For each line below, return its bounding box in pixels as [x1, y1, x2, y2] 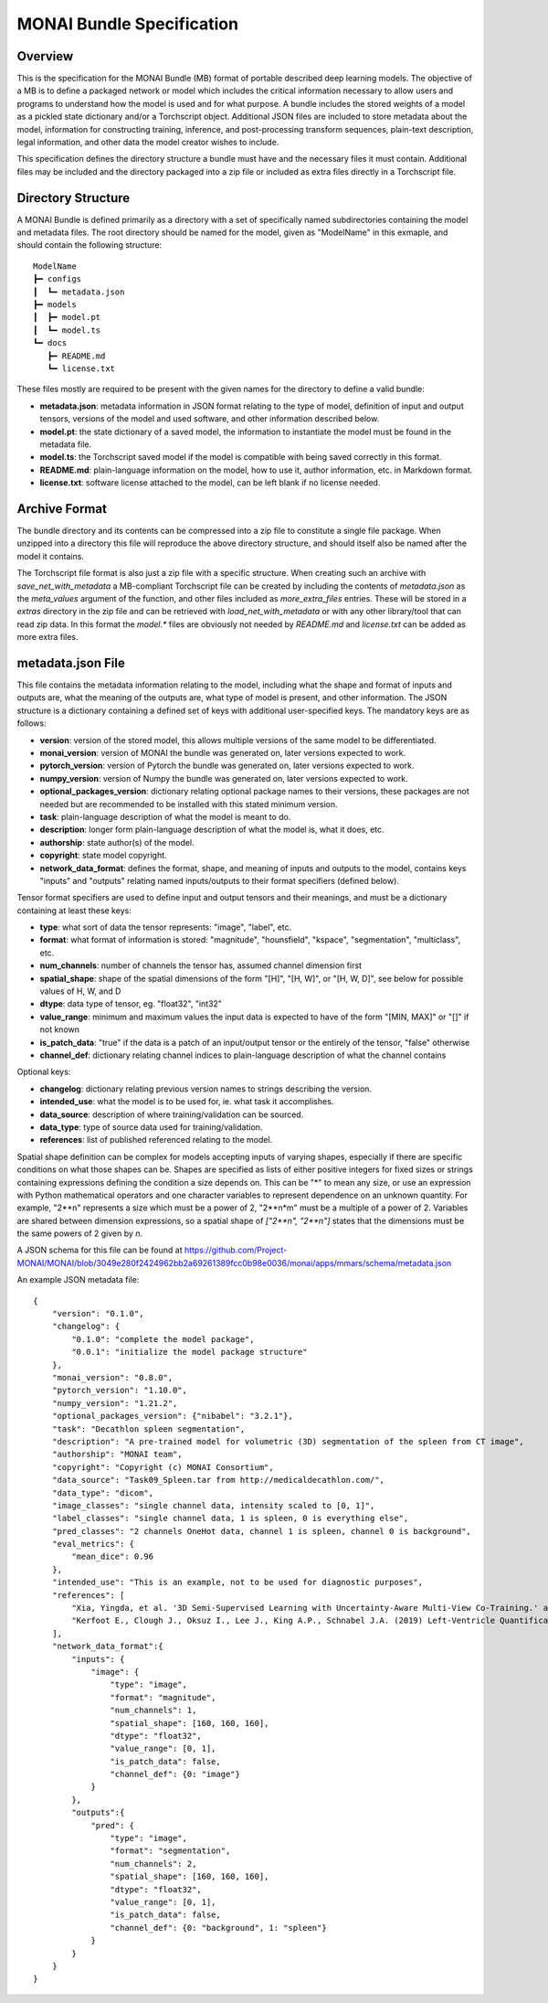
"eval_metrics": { [51, 1539, 135, 1550]
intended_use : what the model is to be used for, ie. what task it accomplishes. [39, 1096, 334, 1107]
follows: [16, 718, 47, 729]
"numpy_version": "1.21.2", [51, 1398, 178, 1408]
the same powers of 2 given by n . [16, 1228, 143, 1239]
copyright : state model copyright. [39, 850, 168, 861]
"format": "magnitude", [110, 1692, 216, 1702]
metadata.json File [16, 655, 125, 671]
